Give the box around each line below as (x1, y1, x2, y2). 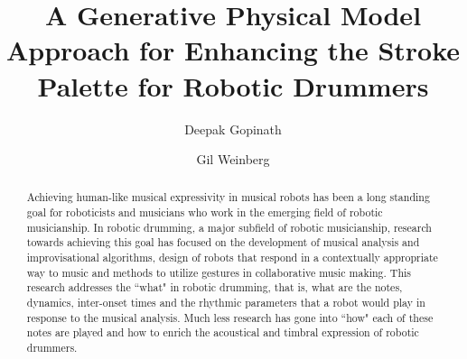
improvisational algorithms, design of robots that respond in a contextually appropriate (26, 250, 438, 265)
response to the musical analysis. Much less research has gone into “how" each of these (26, 309, 434, 325)
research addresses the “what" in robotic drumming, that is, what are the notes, (26, 280, 403, 295)
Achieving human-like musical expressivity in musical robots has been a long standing (26, 189, 430, 205)
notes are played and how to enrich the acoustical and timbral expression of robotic (26, 325, 419, 340)
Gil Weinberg (196, 150, 270, 169)
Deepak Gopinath (184, 119, 282, 138)
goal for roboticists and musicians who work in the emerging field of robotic (26, 205, 383, 220)
